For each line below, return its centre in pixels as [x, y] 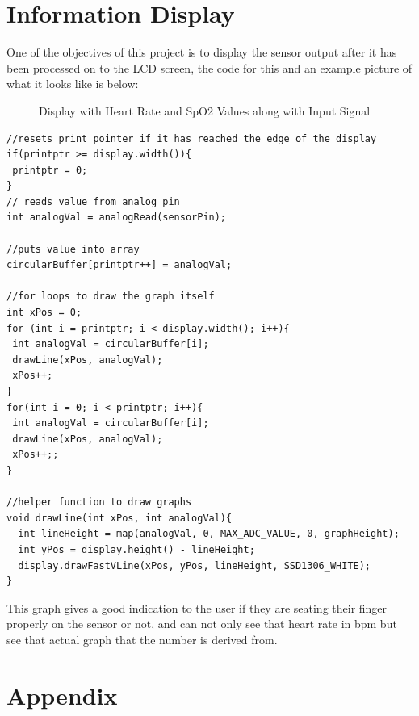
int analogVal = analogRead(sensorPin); [117, 218]
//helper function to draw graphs [99, 502]
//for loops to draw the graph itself [111, 297]
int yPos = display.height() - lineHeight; [136, 549]
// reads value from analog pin [93, 201]
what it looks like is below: [73, 84]
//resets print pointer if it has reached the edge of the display [192, 138]
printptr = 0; [50, 170]
